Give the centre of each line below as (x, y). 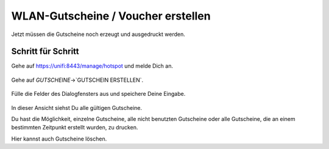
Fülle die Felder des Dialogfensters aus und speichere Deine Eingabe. (98, 94)
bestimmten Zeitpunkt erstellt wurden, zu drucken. (75, 128)
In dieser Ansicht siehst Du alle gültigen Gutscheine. (77, 107)
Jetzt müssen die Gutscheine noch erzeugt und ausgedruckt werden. (98, 34)
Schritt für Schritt (45, 52)
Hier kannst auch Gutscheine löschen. (59, 139)
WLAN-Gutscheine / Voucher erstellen (111, 16)
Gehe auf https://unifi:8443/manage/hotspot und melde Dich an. (92, 66)
